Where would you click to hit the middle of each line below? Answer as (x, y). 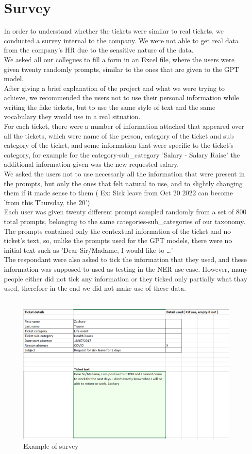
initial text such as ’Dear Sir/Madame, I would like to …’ (89, 250)
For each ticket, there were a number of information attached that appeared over (124, 126)
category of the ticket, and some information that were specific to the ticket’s (119, 145)
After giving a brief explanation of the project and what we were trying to (114, 88)
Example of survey (51, 446)
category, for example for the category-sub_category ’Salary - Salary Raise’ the (122, 154)
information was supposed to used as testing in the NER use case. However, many (126, 269)
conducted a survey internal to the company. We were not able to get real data (121, 40)
